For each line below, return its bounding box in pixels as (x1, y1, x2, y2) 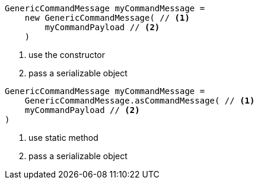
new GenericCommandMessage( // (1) (24, 13, 190, 22)
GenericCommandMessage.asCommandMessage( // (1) (24, 96, 255, 105)
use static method (28, 133, 98, 143)
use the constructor (28, 50, 106, 60)
